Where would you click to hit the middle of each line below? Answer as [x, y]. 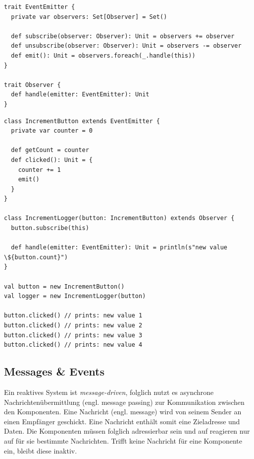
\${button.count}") [36, 257]
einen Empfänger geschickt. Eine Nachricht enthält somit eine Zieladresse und [122, 421]
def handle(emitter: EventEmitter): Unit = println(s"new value [119, 248]
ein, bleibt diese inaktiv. [41, 450]
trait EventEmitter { [40, 7]
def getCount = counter [50, 150]
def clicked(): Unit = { [52, 160]
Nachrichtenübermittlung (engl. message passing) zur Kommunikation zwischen [124, 402]
